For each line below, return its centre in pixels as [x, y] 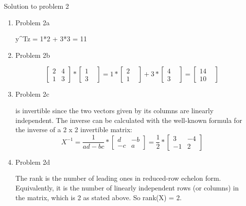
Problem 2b [33, 55]
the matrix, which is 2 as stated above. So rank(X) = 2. [98, 197]
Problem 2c [32, 94]
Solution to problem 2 [36, 6]
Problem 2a [33, 22]
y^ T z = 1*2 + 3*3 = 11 [51, 39]
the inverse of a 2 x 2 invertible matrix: [74, 129]
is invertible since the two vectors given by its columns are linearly [114, 110]
